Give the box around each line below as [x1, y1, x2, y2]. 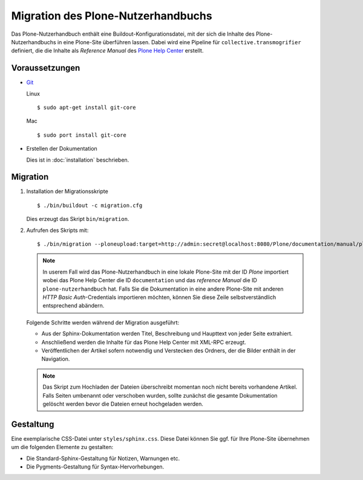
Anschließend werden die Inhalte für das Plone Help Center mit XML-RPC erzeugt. [41, 338, 246, 346]
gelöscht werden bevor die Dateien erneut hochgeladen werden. [42, 400, 204, 407]
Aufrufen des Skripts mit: [26, 226, 89, 234]
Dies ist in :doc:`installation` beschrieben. [26, 156, 129, 163]
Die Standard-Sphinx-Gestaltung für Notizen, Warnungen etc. [26, 455, 180, 462]
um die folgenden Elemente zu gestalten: [11, 444, 114, 451]
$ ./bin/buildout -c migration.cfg [37, 202, 143, 209]
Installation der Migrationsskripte [26, 188, 108, 195]
